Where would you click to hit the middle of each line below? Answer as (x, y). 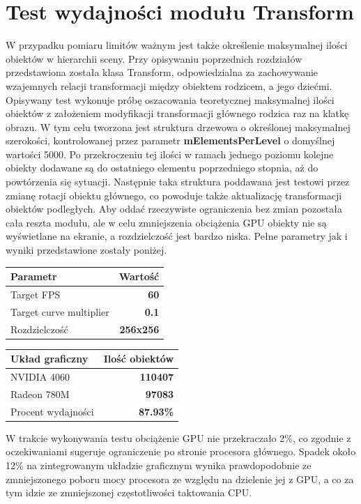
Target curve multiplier (60, 311)
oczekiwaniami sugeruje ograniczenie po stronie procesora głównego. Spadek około (181, 451)
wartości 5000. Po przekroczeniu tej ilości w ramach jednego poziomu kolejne (170, 154)
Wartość (139, 276)
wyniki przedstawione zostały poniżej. (86, 250)
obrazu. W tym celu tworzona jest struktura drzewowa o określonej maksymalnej (178, 127)
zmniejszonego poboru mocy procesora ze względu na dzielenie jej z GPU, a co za (180, 479)
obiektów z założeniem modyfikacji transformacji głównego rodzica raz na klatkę (177, 113)
